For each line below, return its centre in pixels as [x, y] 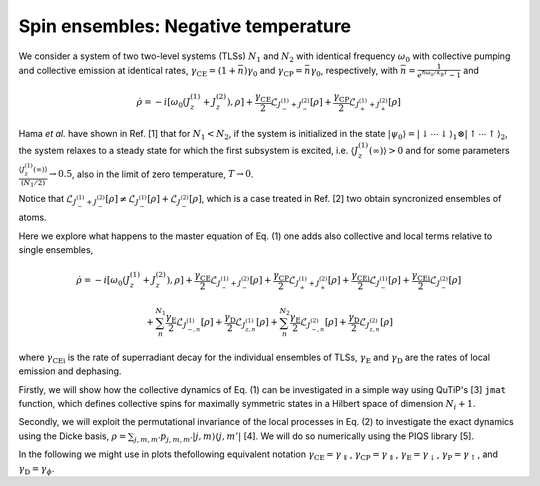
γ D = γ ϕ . [36, 469]
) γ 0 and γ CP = [273, 71]
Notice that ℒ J [47, 199]
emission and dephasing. [70, 371]
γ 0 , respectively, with [354, 71]
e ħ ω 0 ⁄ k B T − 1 [439, 74]
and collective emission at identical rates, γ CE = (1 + [127, 71]
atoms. [32, 217]
